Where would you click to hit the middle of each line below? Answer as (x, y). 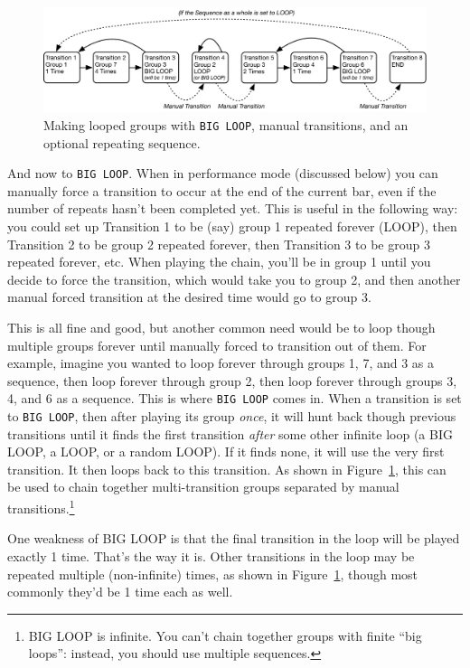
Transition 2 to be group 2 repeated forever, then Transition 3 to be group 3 (219, 244)
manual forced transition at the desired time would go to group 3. (189, 297)
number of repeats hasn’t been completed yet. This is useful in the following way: (233, 208)
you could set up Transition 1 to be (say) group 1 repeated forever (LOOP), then (232, 226)
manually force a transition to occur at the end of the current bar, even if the (222, 190)
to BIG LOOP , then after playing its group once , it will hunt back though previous (232, 416)
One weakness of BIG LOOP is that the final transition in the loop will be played (234, 538)
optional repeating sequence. (122, 142)
